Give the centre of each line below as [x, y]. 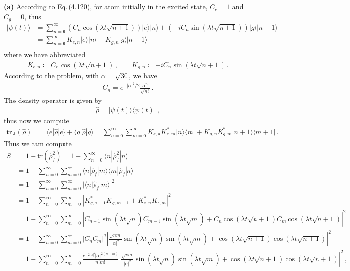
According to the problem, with [51, 75]
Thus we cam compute [38, 143]
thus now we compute [37, 120]
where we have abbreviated [45, 54]
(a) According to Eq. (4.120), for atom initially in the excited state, [106, 7]
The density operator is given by [53, 100]
